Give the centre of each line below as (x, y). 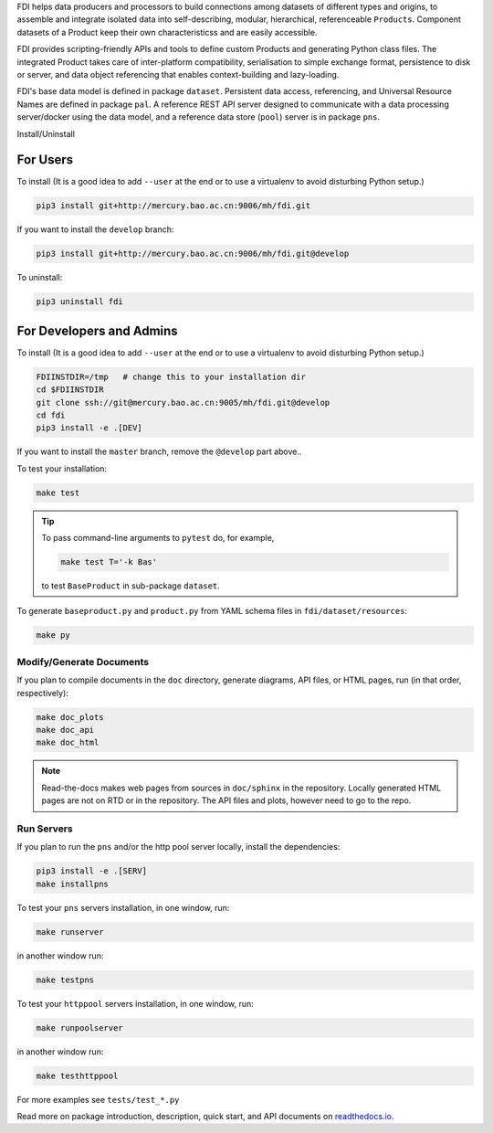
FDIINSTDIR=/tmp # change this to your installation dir (171, 376)
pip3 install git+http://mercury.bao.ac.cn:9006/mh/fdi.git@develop (193, 254)
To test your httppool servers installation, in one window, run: (136, 1003)
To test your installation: (62, 468)
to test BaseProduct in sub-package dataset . (131, 586)
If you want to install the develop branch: (95, 229)
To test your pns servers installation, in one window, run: (123, 907)
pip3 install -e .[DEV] (89, 428)
